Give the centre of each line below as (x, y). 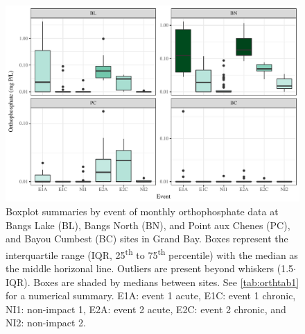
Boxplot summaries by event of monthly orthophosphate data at (142, 211)
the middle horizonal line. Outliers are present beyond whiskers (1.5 (150, 268)
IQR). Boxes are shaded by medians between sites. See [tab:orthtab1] (152, 282)
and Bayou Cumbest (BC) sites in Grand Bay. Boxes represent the (147, 239)
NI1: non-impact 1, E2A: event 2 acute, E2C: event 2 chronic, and (146, 309)
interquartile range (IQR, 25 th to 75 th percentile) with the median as (152, 253)
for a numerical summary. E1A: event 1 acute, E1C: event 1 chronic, (151, 295)
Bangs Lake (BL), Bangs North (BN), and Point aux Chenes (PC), (148, 225)
